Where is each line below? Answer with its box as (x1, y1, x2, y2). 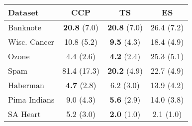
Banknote (8, 21, 41, 33)
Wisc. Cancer (8, 36, 55, 47)
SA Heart (8, 108, 41, 120)
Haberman (8, 79, 44, 91)
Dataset (8, 6, 39, 18)
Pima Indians (8, 94, 55, 105)
